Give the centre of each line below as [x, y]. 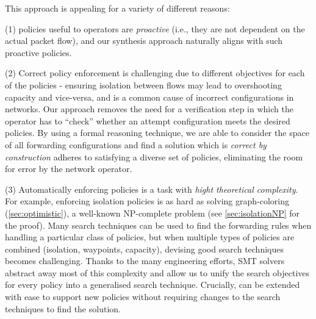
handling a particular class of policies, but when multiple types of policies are [150, 237]
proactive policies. [38, 52]
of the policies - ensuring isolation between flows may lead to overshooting [143, 84]
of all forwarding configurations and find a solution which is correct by [136, 144]
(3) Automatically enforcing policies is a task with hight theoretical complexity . [152, 189]
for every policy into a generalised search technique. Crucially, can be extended [153, 285]
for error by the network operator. [69, 169]
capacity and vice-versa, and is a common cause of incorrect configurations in [149, 97]
